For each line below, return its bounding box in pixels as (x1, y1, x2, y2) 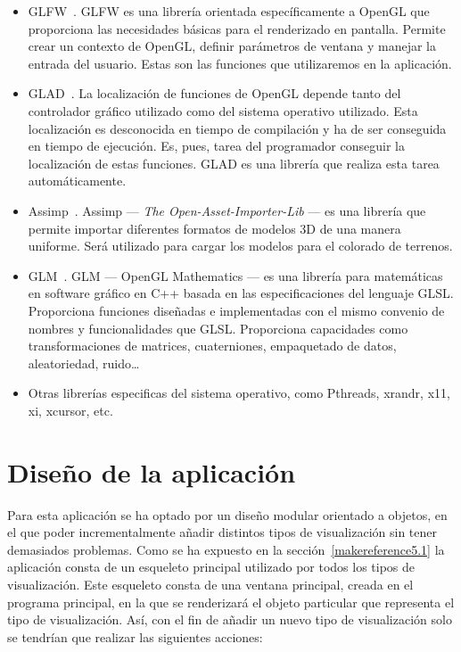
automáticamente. (28, 171, 127, 190)
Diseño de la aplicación (7, 453, 296, 490)
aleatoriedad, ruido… (28, 353, 140, 372)
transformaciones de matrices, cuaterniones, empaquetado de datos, (28, 336, 397, 355)
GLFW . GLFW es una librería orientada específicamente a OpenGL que (28, 2, 430, 20)
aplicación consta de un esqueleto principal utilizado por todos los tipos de (7, 557, 416, 576)
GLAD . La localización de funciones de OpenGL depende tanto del (28, 84, 401, 103)
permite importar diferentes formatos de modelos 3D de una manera (28, 219, 401, 237)
